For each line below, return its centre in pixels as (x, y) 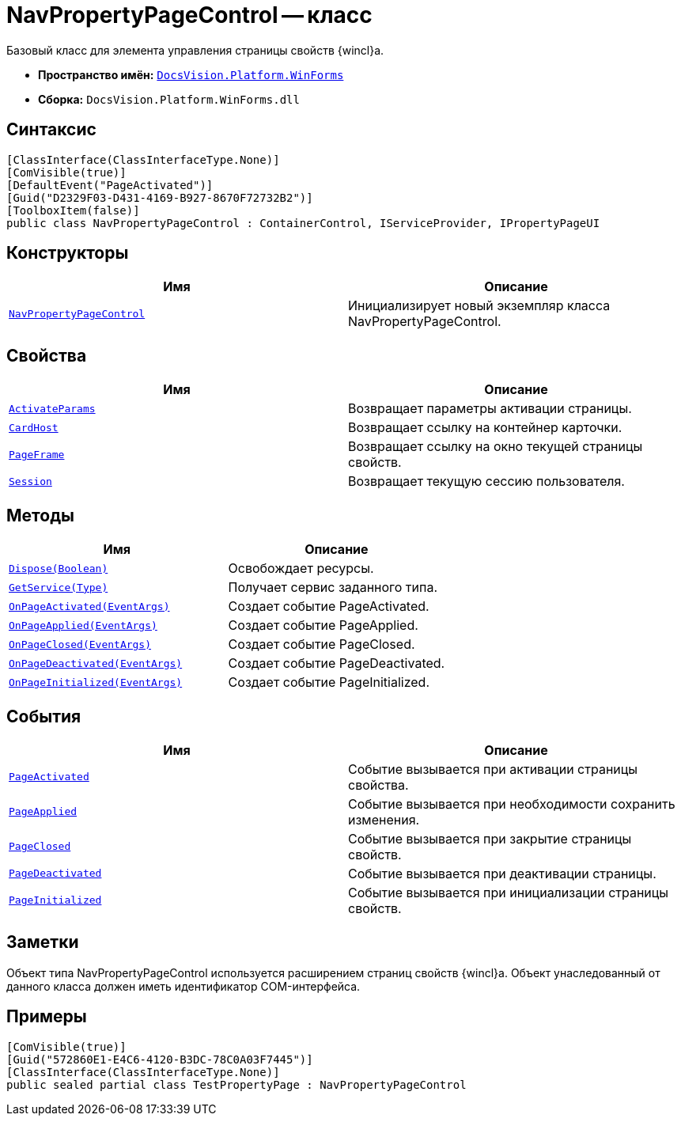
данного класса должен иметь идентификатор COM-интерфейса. (183, 986)
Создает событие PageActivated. (329, 606)
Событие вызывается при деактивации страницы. (502, 873)
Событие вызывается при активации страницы (493, 769)
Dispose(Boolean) (59, 568)
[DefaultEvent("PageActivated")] (110, 185)
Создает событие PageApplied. (323, 625)
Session (30, 481)
